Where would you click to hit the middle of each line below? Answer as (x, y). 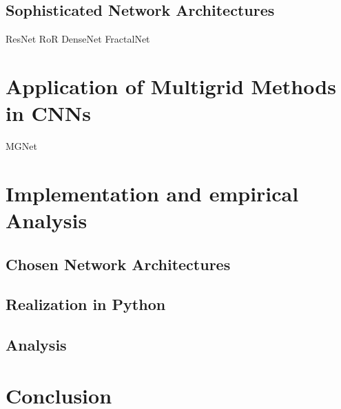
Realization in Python (86, 304)
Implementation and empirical (152, 193)
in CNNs (48, 113)
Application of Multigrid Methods (171, 86)
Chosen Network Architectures (118, 264)
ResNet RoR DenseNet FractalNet (78, 39)
